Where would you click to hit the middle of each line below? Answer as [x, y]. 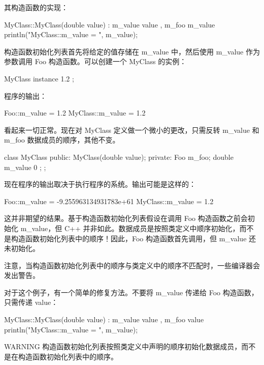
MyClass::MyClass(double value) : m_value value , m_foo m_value [110, 24]
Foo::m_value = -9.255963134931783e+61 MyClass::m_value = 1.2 [109, 201]
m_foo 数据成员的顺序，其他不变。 [62, 140]
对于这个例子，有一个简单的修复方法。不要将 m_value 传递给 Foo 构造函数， [131, 292]
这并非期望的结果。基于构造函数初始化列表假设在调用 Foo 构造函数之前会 [126, 218]
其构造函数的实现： [36, 7]
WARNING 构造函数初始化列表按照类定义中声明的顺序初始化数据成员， [123, 346]
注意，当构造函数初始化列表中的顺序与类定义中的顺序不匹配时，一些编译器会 [132, 265]
